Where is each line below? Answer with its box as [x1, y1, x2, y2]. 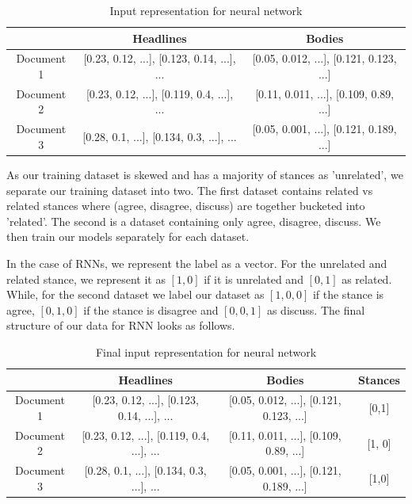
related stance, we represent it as [6, 270, 166, 287]
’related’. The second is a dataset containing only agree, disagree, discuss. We [6, 212, 381, 229]
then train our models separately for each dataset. [6, 228, 250, 245]
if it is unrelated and [204, 270, 303, 287]
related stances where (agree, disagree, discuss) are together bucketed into [6, 197, 365, 214]
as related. [341, 270, 392, 287]
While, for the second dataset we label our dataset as [6, 286, 265, 303]
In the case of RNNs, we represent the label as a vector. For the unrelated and [6, 254, 387, 271]
